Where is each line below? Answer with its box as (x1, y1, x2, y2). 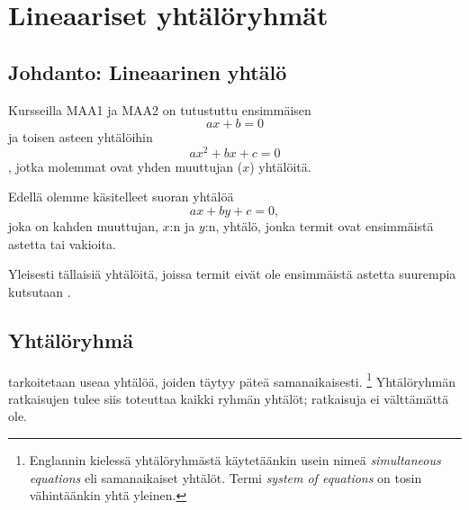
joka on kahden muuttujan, (8, 217, 158, 236)
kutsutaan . (8, 282, 71, 300)
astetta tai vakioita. (8, 234, 116, 253)
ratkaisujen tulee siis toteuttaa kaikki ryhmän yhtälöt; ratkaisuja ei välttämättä (8, 389, 449, 407)
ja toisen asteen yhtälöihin (8, 128, 153, 147)
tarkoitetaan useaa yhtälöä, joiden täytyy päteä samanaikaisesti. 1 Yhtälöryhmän (8, 369, 456, 390)
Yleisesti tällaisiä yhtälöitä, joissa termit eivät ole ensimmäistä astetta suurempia (8, 264, 456, 283)
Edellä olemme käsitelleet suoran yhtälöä (8, 187, 234, 206)
